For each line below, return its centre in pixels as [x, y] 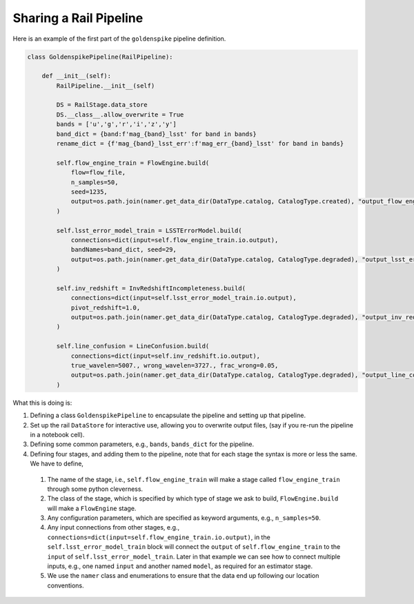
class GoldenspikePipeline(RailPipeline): [100, 57]
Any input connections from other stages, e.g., [113, 527]
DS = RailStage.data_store [102, 105]
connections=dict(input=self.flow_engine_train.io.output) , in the [159, 537]
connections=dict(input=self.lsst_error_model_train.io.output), [184, 298]
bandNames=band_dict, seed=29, [124, 250]
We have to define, [57, 464]
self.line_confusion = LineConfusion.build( [133, 346]
